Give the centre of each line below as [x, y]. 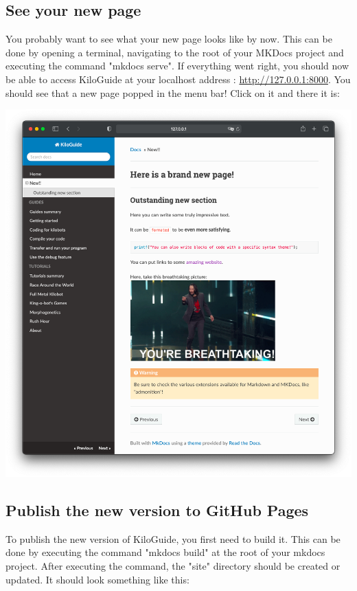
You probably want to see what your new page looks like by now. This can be [169, 39]
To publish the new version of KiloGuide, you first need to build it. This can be [173, 538]
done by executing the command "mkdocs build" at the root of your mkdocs [165, 552]
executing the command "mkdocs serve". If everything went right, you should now [177, 66]
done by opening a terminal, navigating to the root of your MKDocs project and [175, 52]
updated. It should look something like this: [97, 579]
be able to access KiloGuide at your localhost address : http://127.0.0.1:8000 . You [178, 79]
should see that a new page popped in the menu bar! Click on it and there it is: [173, 92]
